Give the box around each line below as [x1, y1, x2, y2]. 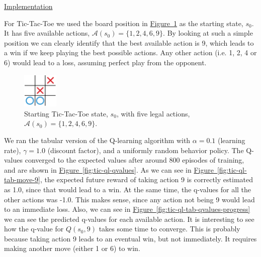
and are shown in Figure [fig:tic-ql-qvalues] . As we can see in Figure [4, 164, 214, 175]
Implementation [4, 1, 53, 11]
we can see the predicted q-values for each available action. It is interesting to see [4, 213, 254, 224]
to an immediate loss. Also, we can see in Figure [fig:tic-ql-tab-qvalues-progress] [4, 204, 250, 214]
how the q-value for [4, 223, 64, 234]
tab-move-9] [4, 174, 40, 185]
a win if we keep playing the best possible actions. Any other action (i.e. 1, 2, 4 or [4, 47, 257, 58]
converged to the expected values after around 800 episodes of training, [25, 155, 244, 165]
